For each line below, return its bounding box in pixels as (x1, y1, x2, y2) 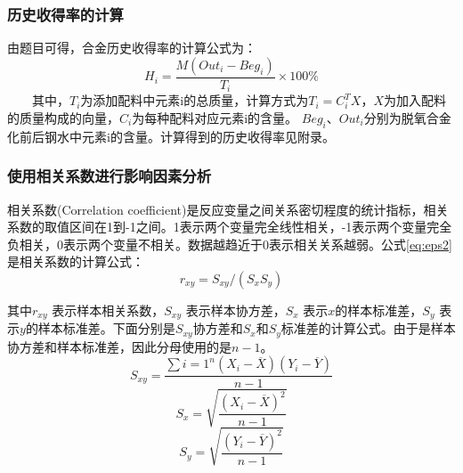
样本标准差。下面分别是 (37, 319, 175, 338)
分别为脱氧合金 (363, 108, 451, 126)
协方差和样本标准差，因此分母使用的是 (7, 337, 231, 355)
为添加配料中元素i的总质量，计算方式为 (80, 91, 309, 110)
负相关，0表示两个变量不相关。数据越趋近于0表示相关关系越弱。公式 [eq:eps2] (7, 234, 452, 253)
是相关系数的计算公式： (7, 252, 144, 271)
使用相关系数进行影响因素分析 (7, 165, 212, 187)
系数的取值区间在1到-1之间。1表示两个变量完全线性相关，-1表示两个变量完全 (7, 217, 452, 236)
